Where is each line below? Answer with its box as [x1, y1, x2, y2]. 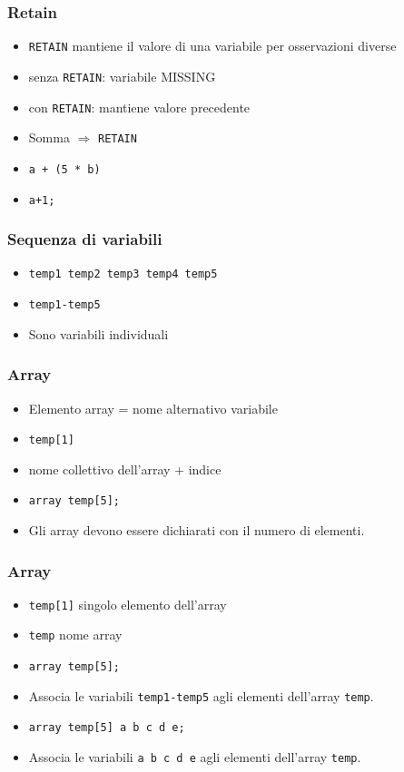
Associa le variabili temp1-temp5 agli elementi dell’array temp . [28, 686, 374, 705]
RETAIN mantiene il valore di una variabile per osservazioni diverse [28, 36, 397, 55]
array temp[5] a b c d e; [28, 721, 185, 735]
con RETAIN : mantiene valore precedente [28, 97, 251, 116]
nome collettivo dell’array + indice [28, 459, 222, 478]
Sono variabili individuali [28, 324, 169, 343]
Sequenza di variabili [7, 228, 163, 250]
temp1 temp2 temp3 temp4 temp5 [28, 268, 218, 281]
